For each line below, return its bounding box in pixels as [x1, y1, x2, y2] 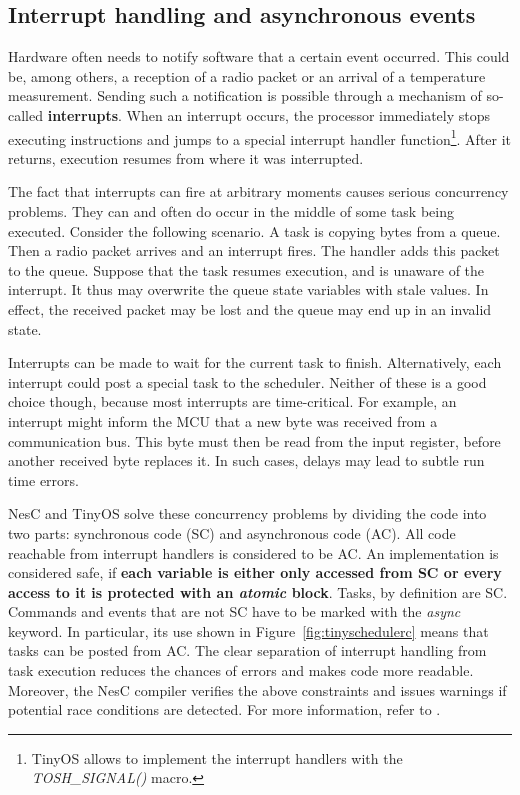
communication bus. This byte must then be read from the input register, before [8, 430, 501, 451]
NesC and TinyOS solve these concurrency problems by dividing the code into [8, 503, 487, 524]
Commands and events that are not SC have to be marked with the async [8, 601, 461, 622]
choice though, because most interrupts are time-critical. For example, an [8, 391, 457, 412]
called [8, 104, 43, 125]
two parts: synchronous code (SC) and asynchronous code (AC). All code [8, 522, 456, 543]
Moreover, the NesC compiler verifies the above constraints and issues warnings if [8, 679, 507, 700]
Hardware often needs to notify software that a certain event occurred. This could [8, 46, 510, 67]
